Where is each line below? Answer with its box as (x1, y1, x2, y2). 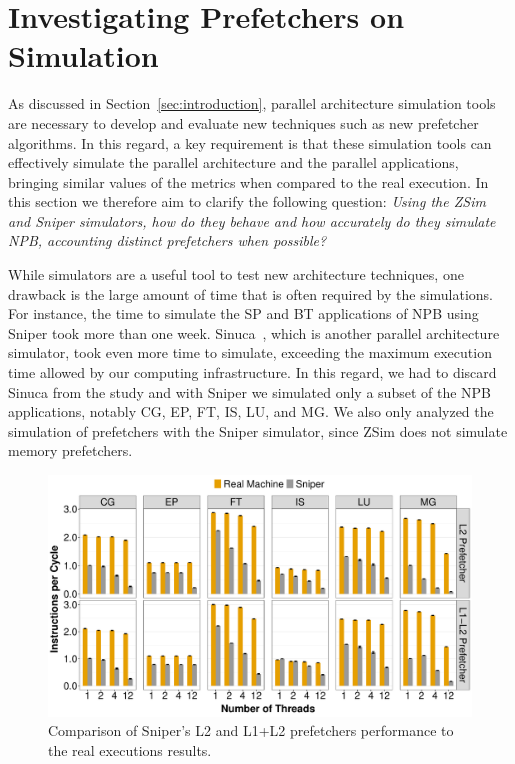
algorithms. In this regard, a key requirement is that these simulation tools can (8, 132, 492, 153)
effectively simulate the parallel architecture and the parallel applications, (8, 152, 459, 173)
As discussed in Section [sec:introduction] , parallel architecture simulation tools (8, 93, 496, 114)
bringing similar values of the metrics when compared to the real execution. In (8, 171, 489, 192)
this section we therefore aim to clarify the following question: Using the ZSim (8, 191, 486, 212)
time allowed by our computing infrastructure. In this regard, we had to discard (8, 362, 497, 383)
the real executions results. (48, 740, 212, 760)
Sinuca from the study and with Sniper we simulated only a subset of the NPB (8, 381, 492, 402)
